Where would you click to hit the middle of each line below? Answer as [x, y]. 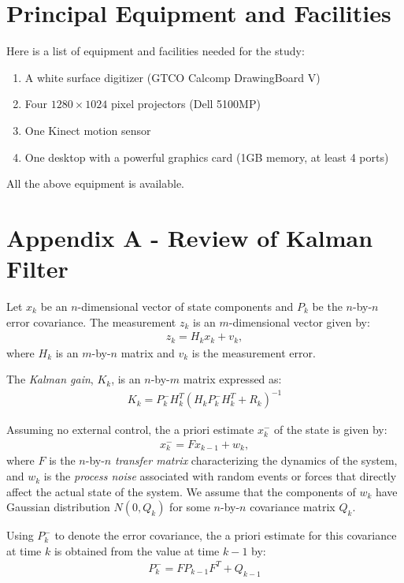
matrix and [148, 352]
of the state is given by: [330, 430]
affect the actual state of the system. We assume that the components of [181, 491]
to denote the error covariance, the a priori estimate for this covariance [226, 535]
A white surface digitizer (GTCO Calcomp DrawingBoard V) [172, 77]
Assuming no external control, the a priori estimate [130, 430]
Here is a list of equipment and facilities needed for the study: [156, 51]
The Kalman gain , [50, 379]
